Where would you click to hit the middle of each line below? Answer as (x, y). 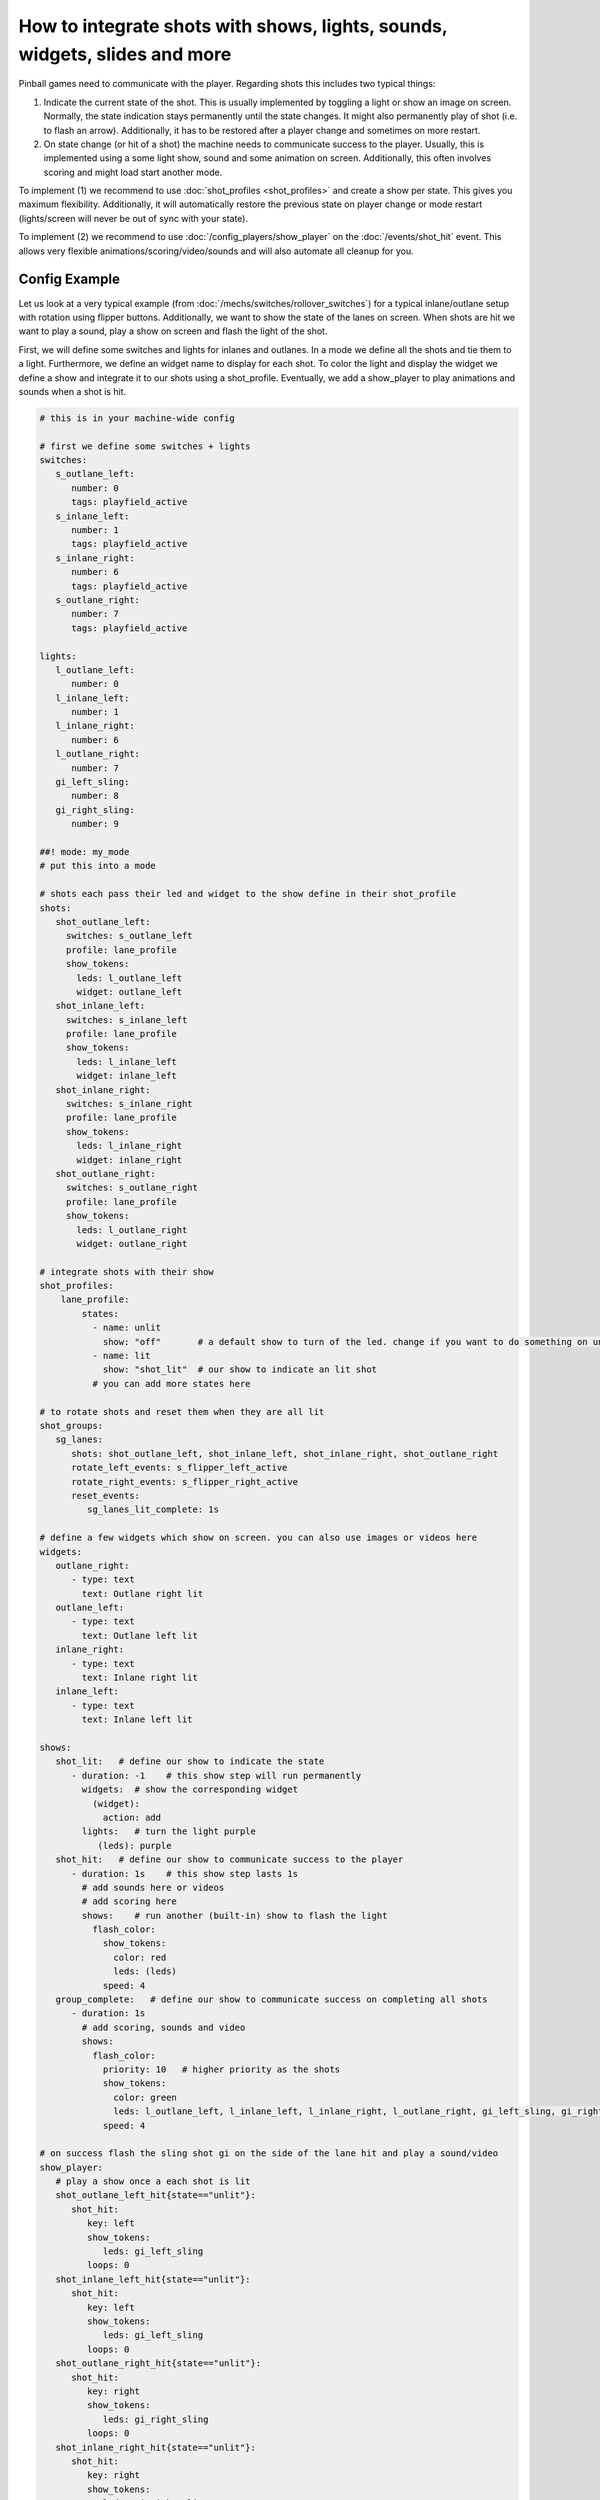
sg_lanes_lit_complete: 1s (153, 1509)
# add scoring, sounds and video (163, 2027)
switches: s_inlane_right (129, 1104)
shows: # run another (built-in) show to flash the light (234, 1915)
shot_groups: (71, 1425)
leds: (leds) (145, 1971)
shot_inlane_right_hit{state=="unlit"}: (156, 2447)
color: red (140, 1957)
